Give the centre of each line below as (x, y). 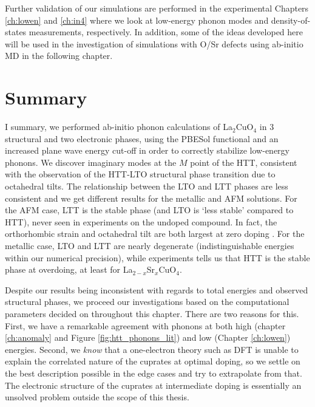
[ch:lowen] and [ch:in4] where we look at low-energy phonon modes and (137, 20)
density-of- (291, 20)
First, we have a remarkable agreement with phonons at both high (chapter (145, 325)
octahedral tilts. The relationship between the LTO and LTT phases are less (147, 186)
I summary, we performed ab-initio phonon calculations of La (119, 127)
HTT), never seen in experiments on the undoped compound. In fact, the (141, 221)
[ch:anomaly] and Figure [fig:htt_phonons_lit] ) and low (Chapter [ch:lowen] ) (148, 337)
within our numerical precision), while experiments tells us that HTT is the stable (157, 257)
